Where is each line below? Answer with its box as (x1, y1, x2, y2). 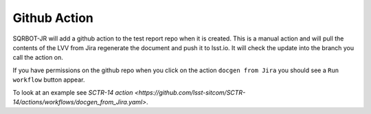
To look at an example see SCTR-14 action (12, 88, 133, 96)
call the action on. (12, 54, 63, 62)
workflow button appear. (12, 76, 85, 84)
